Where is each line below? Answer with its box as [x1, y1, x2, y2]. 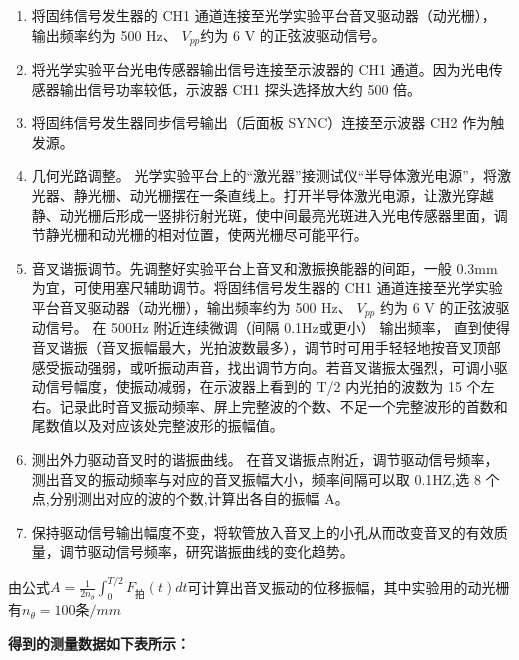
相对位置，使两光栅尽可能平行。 [157, 224, 368, 245]
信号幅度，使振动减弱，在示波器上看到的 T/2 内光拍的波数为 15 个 [45, 376, 481, 397]
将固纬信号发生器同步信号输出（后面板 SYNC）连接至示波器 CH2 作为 [31, 112, 491, 133]
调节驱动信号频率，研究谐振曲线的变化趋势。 [59, 541, 354, 562]
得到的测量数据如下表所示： [8, 632, 190, 653]
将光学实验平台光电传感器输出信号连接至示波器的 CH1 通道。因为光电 [31, 59, 489, 80]
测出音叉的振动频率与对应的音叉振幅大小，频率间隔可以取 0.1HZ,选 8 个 [31, 468, 500, 489]
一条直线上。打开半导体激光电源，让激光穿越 [199, 185, 494, 206]
